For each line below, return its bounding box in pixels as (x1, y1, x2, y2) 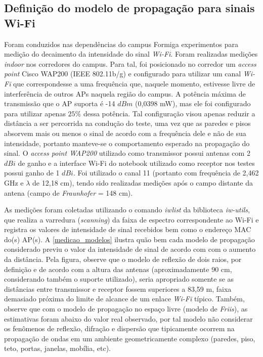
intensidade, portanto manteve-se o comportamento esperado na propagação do (4, 138, 250, 148)
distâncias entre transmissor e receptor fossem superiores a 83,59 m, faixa (4, 283, 232, 294)
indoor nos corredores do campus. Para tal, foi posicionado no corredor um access (4, 58, 256, 69)
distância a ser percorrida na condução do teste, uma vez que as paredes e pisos (4, 118, 251, 128)
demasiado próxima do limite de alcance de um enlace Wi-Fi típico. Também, (4, 293, 245, 304)
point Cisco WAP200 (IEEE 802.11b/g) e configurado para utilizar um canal (4, 68, 241, 79)
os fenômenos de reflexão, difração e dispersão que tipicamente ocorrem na (4, 323, 235, 334)
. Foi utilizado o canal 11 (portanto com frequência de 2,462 (73, 167, 259, 178)
